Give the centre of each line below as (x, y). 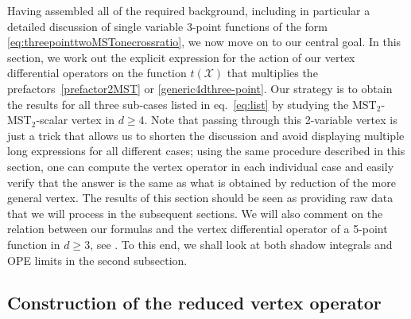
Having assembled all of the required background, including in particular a (189, 10)
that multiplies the (272, 73)
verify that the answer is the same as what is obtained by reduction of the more (202, 182)
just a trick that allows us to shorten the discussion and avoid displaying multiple (206, 135)
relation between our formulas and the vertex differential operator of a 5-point (198, 229)
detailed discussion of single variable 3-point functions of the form (167, 26)
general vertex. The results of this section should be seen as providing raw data (200, 198)
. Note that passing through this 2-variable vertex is (271, 120)
